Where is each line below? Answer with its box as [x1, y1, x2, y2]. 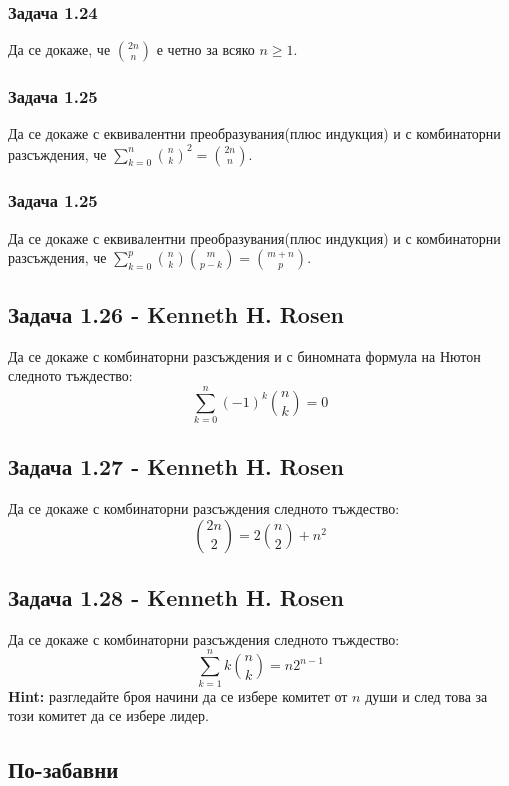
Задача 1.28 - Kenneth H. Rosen [8, 582, 344, 613]
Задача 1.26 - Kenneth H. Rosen [8, 298, 344, 329]
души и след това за [365, 685, 488, 706]
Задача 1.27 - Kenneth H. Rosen [8, 451, 344, 482]
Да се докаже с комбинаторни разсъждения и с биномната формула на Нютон [8, 345, 481, 366]
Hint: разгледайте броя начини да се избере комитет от [8, 685, 348, 706]
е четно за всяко [156, 39, 255, 60]
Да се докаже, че [8, 39, 111, 60]
